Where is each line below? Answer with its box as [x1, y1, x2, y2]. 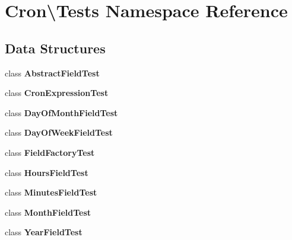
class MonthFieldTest [5, 206, 91, 218]
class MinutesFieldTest [5, 186, 97, 199]
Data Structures [5, 39, 106, 57]
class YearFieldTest [5, 226, 82, 238]
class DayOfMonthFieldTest [5, 106, 118, 119]
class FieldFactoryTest [5, 146, 95, 158]
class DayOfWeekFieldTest [5, 126, 113, 139]
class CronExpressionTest [5, 87, 109, 99]
